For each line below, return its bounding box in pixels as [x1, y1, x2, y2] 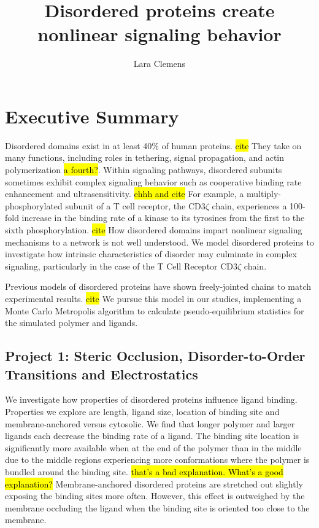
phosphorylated [5, 199, 63, 212]
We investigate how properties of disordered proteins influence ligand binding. [5, 393, 298, 406]
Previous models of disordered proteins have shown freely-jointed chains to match [5, 280, 312, 293]
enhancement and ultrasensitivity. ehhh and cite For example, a [5, 187, 244, 200]
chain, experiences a [212, 199, 287, 212]
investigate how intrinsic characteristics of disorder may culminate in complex [5, 247, 297, 260]
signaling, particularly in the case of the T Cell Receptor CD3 [5, 259, 238, 272]
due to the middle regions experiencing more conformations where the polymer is [5, 453, 310, 466]
